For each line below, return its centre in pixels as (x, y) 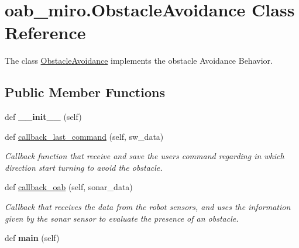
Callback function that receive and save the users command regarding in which (145, 156)
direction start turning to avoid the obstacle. (84, 167)
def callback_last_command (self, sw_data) (84, 136)
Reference (45, 32)
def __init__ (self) (43, 117)
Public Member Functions (85, 92)
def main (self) (32, 238)
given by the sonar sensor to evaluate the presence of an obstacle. (122, 218)
